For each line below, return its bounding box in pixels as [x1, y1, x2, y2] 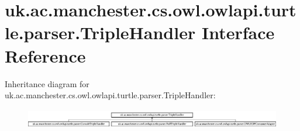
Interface [201, 20, 275, 44]
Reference [5, 43, 86, 67]
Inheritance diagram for [5, 77, 89, 89]
